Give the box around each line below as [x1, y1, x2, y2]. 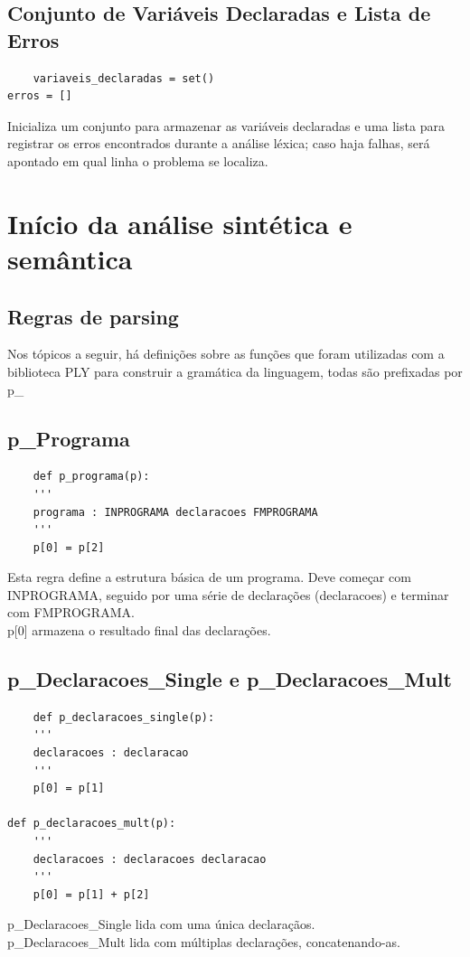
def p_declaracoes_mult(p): [7, 817, 176, 830]
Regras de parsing [7, 302, 179, 330]
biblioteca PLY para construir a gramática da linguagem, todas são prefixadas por [7, 361, 463, 380]
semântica [7, 239, 133, 277]
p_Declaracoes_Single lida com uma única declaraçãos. [7, 915, 315, 934]
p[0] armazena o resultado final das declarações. [7, 621, 271, 640]
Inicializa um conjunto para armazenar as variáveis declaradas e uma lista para [7, 116, 445, 135]
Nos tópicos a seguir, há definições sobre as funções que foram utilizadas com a [7, 344, 445, 363]
